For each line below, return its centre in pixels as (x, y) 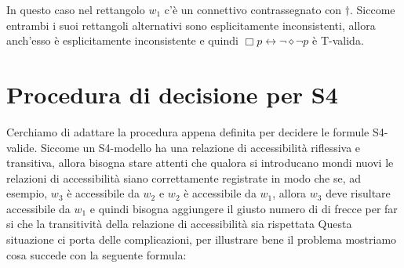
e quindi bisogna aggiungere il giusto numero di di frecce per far (244, 208)
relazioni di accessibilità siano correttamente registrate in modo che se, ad (184, 177)
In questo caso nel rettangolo (76, 9)
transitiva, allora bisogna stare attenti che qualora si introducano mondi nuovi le (200, 163)
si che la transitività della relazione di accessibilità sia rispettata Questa (179, 224)
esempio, (27, 193)
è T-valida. (338, 40)
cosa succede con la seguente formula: (96, 254)
